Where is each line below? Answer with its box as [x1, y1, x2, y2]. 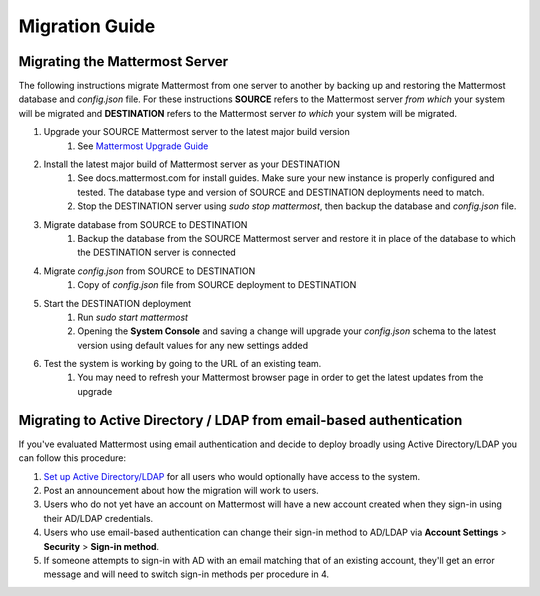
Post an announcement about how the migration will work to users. [43, 484, 319, 496]
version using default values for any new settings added [77, 339, 309, 351]
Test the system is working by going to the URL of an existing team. [43, 358, 322, 370]
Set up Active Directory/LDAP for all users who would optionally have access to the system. [43, 470, 420, 482]
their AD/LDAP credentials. [43, 512, 154, 524]
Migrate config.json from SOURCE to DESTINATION [43, 265, 256, 277]
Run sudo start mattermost [77, 311, 189, 323]
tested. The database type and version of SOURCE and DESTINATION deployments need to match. [77, 186, 485, 198]
